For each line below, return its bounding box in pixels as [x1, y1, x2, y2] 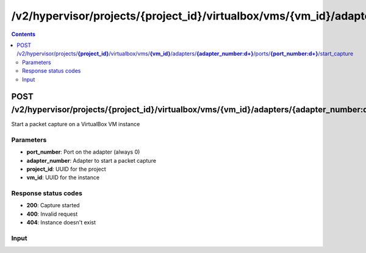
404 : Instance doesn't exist [26, 219, 96, 226]
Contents [11, 30, 36, 38]
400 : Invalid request [26, 210, 78, 218]
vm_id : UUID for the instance [26, 174, 100, 181]
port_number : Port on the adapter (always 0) [26, 148, 140, 155]
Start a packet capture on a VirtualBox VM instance [11, 121, 140, 127]
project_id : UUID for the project [26, 165, 106, 173]
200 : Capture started [26, 202, 80, 209]
